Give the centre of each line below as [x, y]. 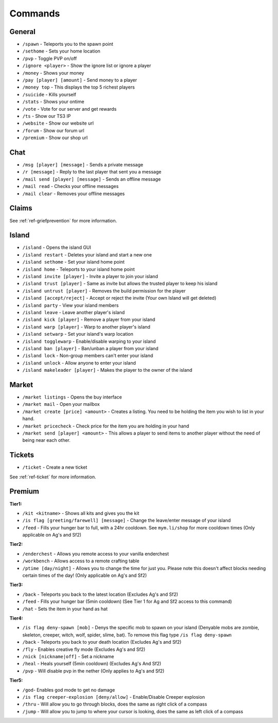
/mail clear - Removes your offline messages [74, 194]
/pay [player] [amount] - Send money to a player [80, 80]
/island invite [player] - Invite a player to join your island [90, 276]
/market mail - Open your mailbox [61, 404]
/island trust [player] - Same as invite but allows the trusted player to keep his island [120, 284]
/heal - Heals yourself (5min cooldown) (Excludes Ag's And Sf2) [92, 664]
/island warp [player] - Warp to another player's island [86, 326]
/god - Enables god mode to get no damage [69, 690]
